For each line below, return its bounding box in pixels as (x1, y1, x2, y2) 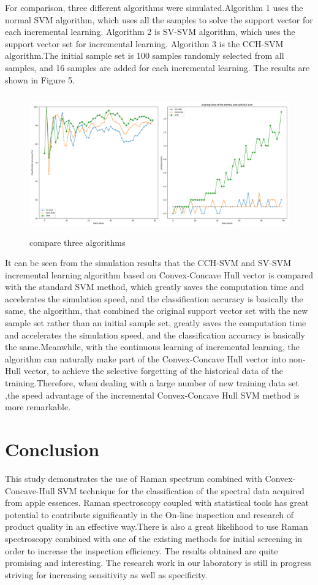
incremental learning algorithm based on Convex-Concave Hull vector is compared (5, 268, 314, 281)
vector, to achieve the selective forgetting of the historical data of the (23, 364, 284, 377)
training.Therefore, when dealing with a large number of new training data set (5, 377, 299, 389)
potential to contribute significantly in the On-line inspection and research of (5, 508, 293, 521)
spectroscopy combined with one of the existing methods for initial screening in (5, 532, 303, 545)
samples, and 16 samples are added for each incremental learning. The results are (5, 61, 310, 74)
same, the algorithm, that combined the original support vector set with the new (5, 304, 308, 317)
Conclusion (5, 437, 100, 462)
